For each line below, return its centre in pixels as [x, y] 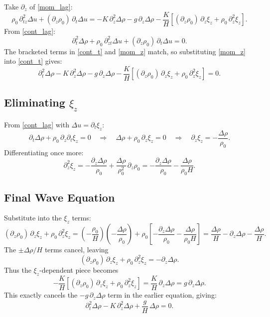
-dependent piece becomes [79, 270]
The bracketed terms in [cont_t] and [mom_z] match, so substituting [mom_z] [125, 51]
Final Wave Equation [60, 197]
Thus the [18, 270]
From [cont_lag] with [37, 124]
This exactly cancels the [41, 295]
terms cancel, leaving [76, 250]
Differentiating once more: [44, 152]
